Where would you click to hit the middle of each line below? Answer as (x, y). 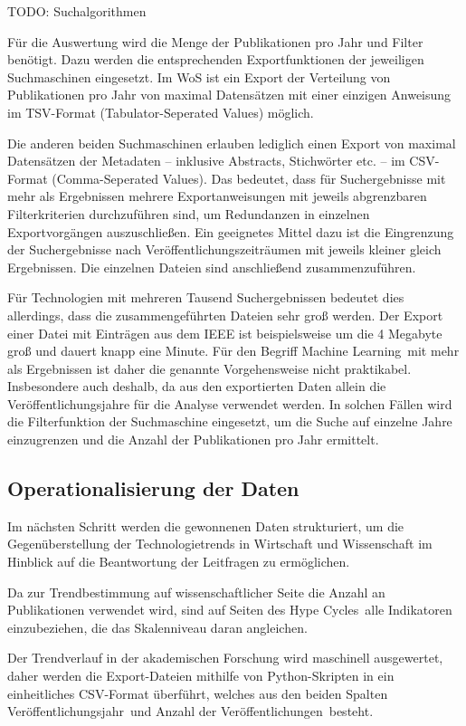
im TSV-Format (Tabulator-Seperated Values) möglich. (161, 112)
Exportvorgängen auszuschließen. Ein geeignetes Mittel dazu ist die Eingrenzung (231, 231)
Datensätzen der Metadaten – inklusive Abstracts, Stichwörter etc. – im (206, 161)
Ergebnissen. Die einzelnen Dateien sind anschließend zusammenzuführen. (212, 267)
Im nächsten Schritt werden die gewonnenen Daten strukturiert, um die (206, 525)
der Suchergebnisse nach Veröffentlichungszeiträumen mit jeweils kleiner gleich (224, 249)
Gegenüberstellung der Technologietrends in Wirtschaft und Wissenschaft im (220, 544)
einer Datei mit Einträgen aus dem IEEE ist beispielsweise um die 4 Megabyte (225, 333)
